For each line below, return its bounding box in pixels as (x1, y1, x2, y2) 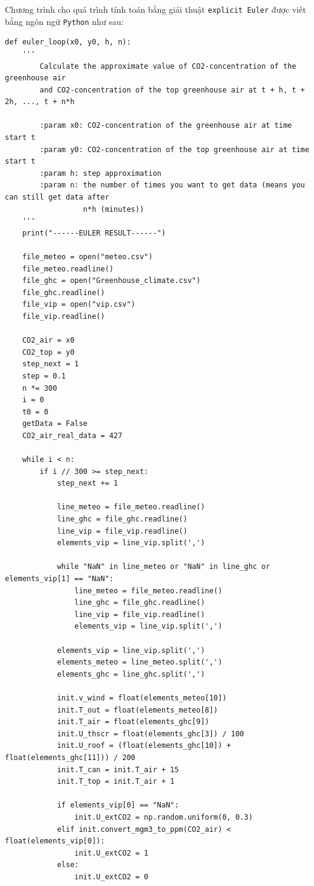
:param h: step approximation (39, 169, 162, 178)
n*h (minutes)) (83, 204, 145, 214)
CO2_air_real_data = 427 (22, 431, 123, 440)
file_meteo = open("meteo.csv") (22, 253, 153, 261)
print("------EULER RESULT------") (22, 228, 166, 237)
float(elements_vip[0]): (5, 837, 105, 846)
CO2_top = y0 (22, 347, 75, 357)
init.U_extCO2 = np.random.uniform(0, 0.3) (74, 812, 253, 821)
